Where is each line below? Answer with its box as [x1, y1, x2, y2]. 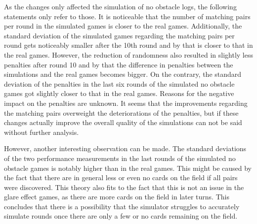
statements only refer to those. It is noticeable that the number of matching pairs [4, 11, 251, 21]
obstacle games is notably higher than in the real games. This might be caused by [4, 162, 252, 173]
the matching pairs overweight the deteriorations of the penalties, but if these [4, 107, 239, 118]
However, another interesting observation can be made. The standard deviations [4, 143, 247, 154]
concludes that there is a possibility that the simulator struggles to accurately [4, 201, 240, 211]
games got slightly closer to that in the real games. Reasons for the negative [4, 88, 234, 98]
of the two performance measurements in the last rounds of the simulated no [4, 153, 236, 163]
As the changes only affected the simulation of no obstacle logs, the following [4, 1, 237, 11]
